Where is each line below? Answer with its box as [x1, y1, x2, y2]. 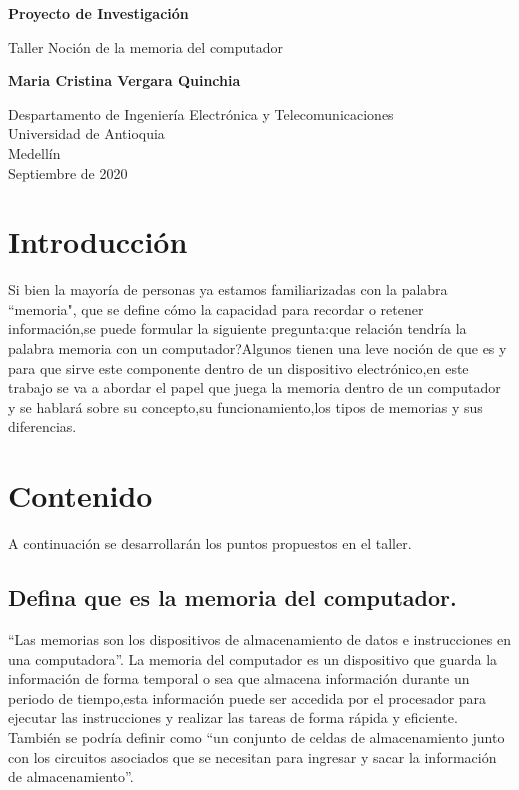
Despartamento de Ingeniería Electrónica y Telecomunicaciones [8, 103, 394, 124]
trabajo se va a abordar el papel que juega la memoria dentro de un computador [8, 377, 501, 398]
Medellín [8, 142, 61, 163]
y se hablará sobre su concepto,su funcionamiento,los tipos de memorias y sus [8, 396, 483, 417]
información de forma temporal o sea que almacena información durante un [8, 668, 470, 689]
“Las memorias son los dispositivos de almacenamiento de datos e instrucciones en [8, 628, 512, 649]
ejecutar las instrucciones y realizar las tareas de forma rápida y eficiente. [8, 707, 458, 728]
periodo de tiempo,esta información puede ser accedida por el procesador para [8, 687, 487, 708]
